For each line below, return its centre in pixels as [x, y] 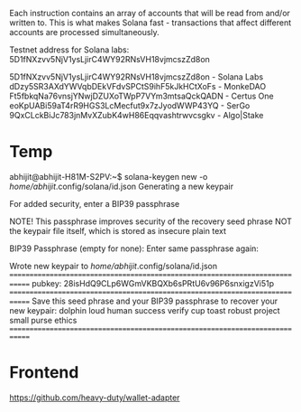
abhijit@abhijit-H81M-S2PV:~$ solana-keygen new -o [109, 176]
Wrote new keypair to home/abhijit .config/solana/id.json [114, 266]
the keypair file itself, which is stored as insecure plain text [118, 230]
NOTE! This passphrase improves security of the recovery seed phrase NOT [151, 221]
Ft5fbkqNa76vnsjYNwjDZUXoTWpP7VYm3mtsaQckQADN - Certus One [141, 96]
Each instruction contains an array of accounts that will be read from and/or [150, 13]
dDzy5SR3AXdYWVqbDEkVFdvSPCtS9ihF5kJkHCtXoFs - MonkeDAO [138, 86]
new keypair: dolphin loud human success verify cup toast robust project [145, 310]
